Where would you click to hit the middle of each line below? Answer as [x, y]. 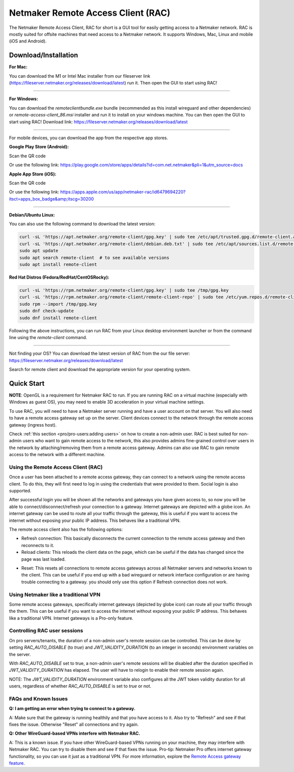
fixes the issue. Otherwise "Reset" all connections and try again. [74, 724]
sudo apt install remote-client [58, 265]
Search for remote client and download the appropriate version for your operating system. [100, 370]
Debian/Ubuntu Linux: [32, 215]
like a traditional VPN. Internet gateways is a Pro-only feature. [71, 618]
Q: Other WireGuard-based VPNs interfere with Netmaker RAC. [75, 733]
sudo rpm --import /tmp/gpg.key [58, 304]
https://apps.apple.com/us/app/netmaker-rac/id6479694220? [123, 192]
